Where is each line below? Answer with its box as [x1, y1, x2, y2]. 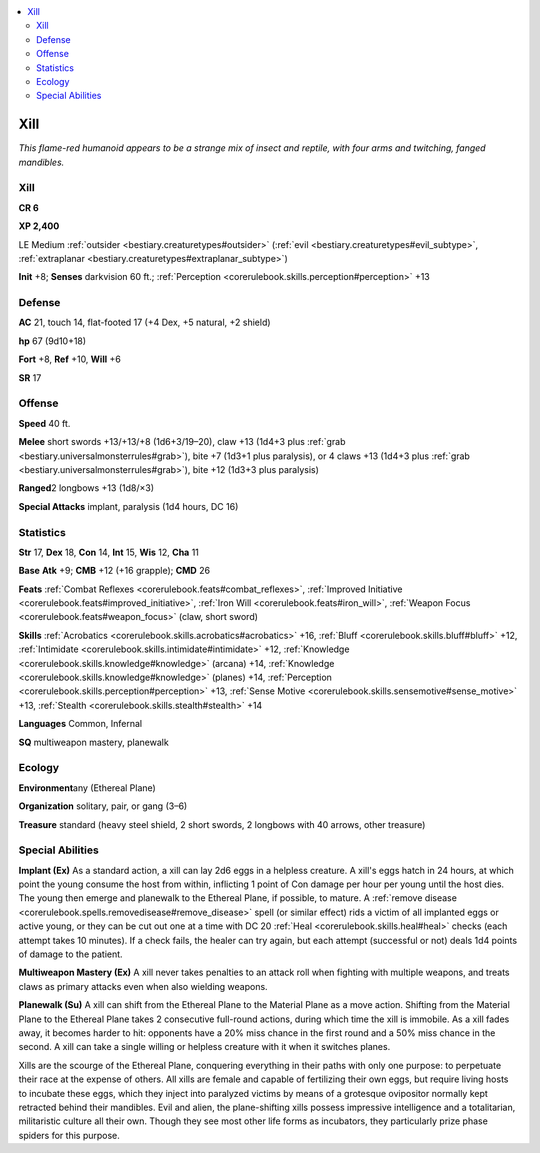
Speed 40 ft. [18, 417, 71, 429]
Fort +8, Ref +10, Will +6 [18, 353, 122, 365]
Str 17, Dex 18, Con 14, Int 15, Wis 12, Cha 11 [18, 546, 200, 558]
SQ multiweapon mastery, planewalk [18, 736, 169, 748]
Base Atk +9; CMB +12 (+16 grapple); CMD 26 [18, 565, 210, 577]
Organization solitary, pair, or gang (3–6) [18, 800, 188, 812]
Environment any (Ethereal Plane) [18, 781, 157, 794]
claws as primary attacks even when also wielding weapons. [18, 980, 269, 992]
